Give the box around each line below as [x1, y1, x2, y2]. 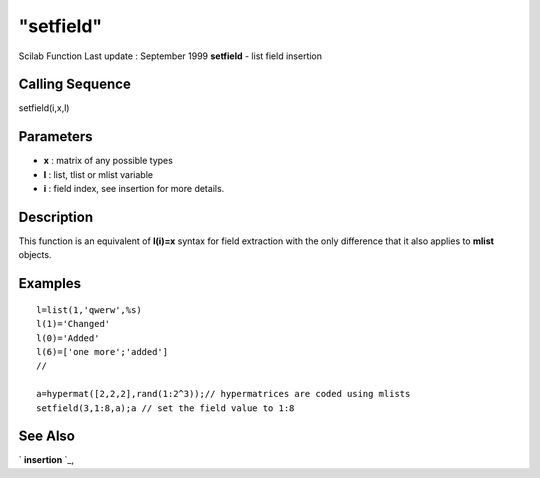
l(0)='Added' [36, 332, 100, 344]
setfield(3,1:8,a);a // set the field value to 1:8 [36, 402, 295, 414]
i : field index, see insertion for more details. [43, 183, 225, 195]
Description [18, 208, 94, 225]
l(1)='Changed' [36, 318, 111, 330]
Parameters [18, 128, 93, 145]
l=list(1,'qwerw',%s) [36, 304, 142, 315]
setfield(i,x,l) [18, 102, 70, 114]
